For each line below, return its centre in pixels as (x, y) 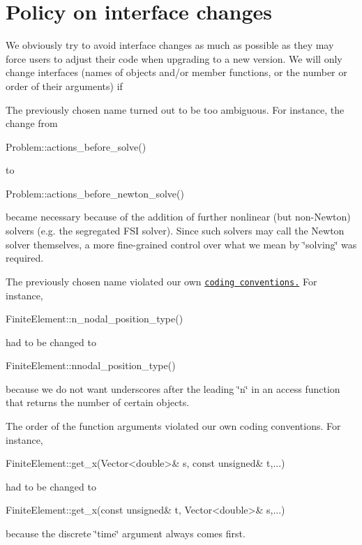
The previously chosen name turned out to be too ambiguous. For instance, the (175, 109)
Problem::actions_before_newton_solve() (95, 193)
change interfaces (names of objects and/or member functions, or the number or (176, 72)
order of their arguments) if (64, 85)
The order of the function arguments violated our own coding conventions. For (173, 426)
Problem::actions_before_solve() (76, 146)
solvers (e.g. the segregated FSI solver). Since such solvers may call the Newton (175, 231)
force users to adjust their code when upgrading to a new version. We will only (174, 58)
